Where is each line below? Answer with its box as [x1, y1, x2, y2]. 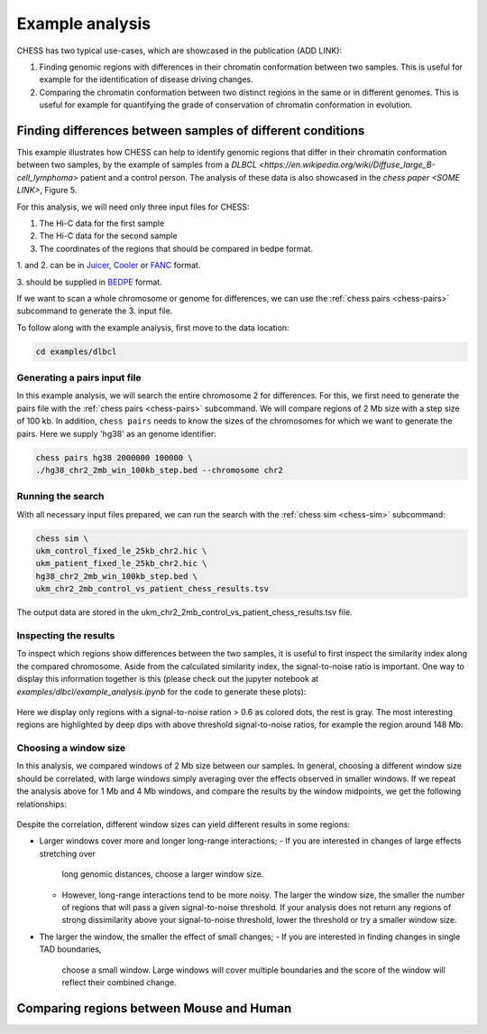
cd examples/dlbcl [35, 346, 117, 357]
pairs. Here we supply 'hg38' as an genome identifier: [16, 428, 216, 439]
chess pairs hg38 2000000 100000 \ [35, 452, 193, 462]
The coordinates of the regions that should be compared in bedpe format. [39, 243, 313, 254]
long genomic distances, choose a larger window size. [61, 869, 264, 880]
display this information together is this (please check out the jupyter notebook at [16, 674, 319, 685]
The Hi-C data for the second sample [39, 230, 178, 241]
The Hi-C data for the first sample [39, 218, 165, 228]
